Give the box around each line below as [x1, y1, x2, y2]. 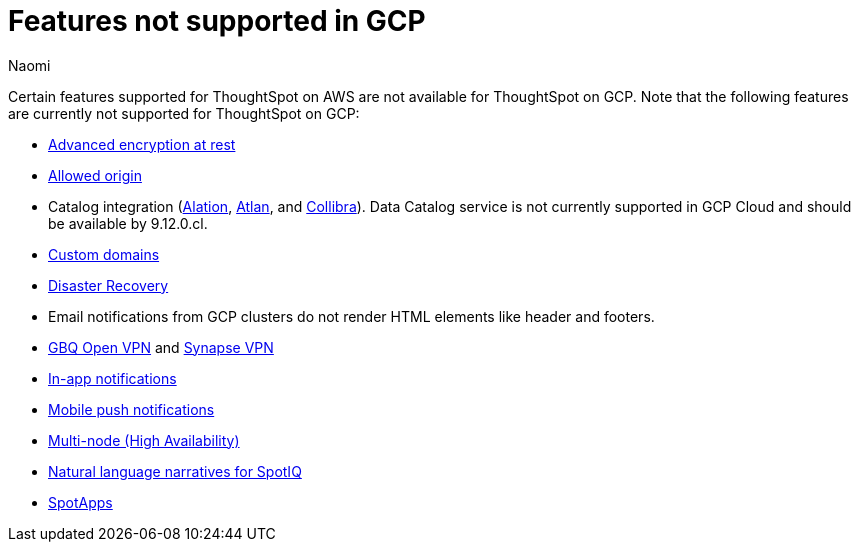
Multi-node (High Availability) [48, 431, 240, 449]
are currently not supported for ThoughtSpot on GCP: [8, 104, 360, 122]
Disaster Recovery [48, 276, 169, 294]
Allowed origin [48, 166, 142, 184]
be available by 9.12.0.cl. [48, 214, 208, 232]
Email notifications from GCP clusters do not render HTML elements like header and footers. [48, 307, 655, 325]
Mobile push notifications [48, 400, 215, 418]
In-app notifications [48, 369, 177, 387]
